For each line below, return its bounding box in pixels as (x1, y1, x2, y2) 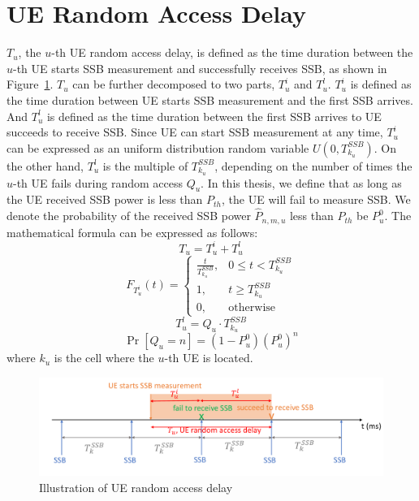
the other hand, (6, 157, 84, 174)
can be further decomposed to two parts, (72, 76, 275, 93)
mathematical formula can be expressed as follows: (6, 223, 258, 240)
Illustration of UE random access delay (39, 478, 233, 495)
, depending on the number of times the (214, 157, 413, 174)
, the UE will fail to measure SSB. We (222, 191, 411, 208)
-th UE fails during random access (13, 174, 183, 191)
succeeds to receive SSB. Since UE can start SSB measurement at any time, (6, 123, 383, 140)
